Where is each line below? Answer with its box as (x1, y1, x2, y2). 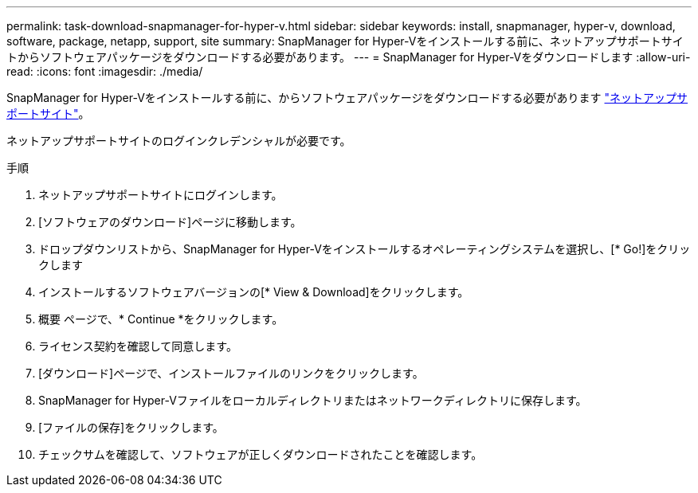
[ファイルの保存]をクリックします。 (38, 421, 224, 434)
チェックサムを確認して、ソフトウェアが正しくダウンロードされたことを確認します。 (38, 448, 483, 461)
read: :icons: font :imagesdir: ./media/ (6, 65, 203, 78)
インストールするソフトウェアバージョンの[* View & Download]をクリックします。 (38, 285, 469, 299)
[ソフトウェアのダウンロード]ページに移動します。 (38, 215, 302, 229)
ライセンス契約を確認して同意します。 (38, 339, 237, 353)
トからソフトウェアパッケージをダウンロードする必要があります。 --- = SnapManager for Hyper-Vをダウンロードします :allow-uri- (6, 50, 691, 64)
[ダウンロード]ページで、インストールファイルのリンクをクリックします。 (38, 366, 424, 380)
